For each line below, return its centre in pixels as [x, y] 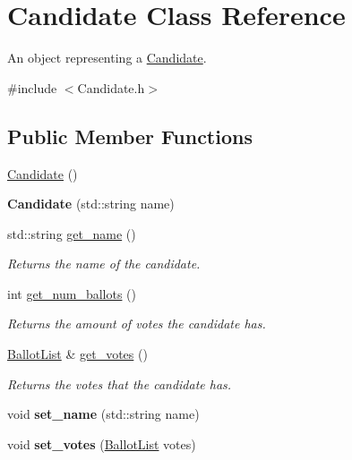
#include [32, 87]
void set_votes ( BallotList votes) [102, 443]
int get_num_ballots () [72, 293]
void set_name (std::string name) [103, 414]
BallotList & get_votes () [77, 354]
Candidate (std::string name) [91, 204]
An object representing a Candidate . [107, 58]
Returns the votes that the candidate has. [120, 383]
